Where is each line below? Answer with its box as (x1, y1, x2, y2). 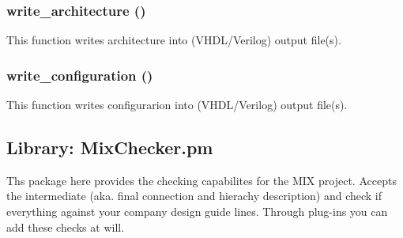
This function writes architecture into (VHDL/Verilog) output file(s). (6, 32, 341, 48)
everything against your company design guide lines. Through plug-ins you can (6, 203, 388, 220)
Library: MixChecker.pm (6, 135, 213, 160)
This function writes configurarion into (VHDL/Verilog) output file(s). (6, 96, 348, 113)
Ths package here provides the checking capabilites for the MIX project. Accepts (6, 172, 397, 188)
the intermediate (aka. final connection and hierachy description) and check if (6, 187, 382, 204)
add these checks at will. (6, 218, 125, 235)
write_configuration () (6, 65, 153, 85)
